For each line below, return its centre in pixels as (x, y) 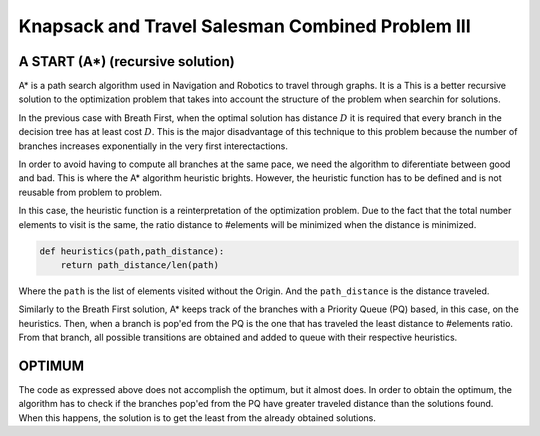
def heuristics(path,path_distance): (132, 251)
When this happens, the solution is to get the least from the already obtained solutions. (197, 417)
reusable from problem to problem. (90, 192)
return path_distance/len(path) (140, 264)
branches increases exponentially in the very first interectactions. (153, 146)
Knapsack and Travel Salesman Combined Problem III (245, 26)
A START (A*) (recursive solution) (126, 61)
